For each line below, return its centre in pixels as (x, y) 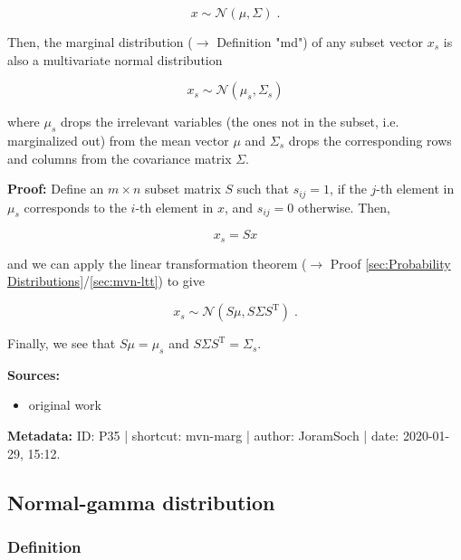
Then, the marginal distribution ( (100, 42)
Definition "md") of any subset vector (320, 42)
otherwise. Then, (344, 207)
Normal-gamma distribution (141, 502)
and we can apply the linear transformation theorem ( (157, 263)
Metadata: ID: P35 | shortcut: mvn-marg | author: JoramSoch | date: (203, 436)
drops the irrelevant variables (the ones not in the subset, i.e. (230, 122)
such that (263, 189)
